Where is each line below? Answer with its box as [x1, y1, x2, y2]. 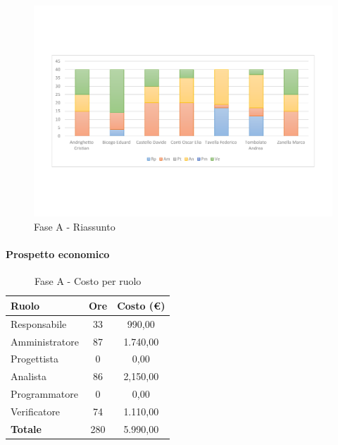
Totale [11, 421, 42, 436]
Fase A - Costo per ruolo [35, 274, 142, 288]
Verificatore [11, 404, 61, 418]
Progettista [11, 351, 58, 366]
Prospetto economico [6, 247, 110, 262]
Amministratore [11, 334, 79, 348]
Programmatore [11, 386, 78, 401]
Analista [11, 369, 47, 384]
